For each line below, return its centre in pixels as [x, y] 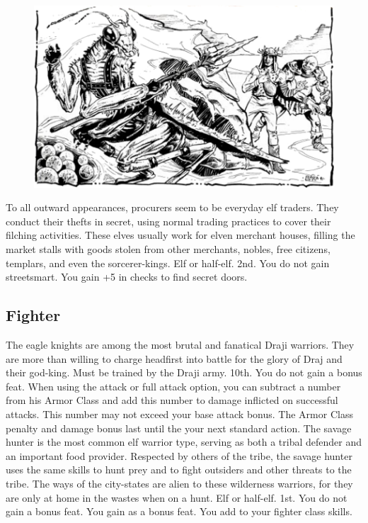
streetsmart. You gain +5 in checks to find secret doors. [127, 277]
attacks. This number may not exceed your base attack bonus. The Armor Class [179, 414]
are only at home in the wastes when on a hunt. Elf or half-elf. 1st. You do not [177, 497]
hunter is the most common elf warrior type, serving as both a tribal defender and [184, 442]
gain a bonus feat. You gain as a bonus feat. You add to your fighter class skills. [179, 511]
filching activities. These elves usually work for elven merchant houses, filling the [180, 235]
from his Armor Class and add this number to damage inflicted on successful [172, 400]
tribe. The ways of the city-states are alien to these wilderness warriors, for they [179, 483]
